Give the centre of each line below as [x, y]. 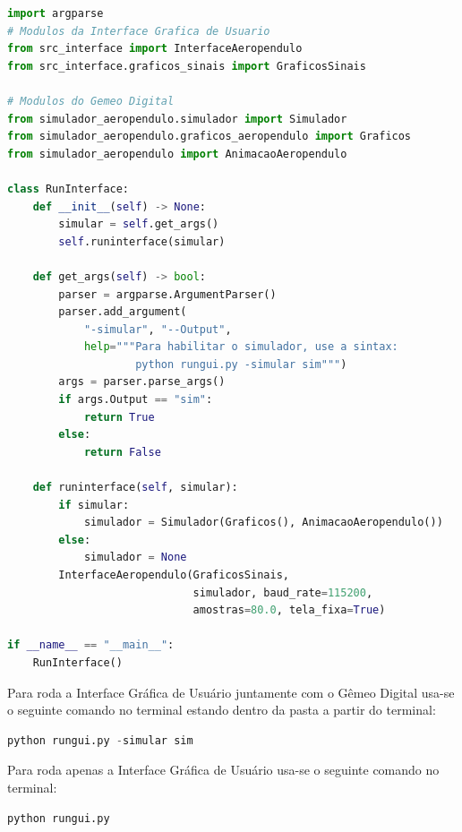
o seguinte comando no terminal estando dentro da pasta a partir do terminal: [222, 710]
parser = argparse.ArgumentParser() [167, 294]
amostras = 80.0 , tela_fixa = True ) [289, 610]
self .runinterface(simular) [142, 241]
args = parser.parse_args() [142, 382]
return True [119, 417]
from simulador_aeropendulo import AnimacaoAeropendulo [177, 154]
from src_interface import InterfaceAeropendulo [155, 49]
